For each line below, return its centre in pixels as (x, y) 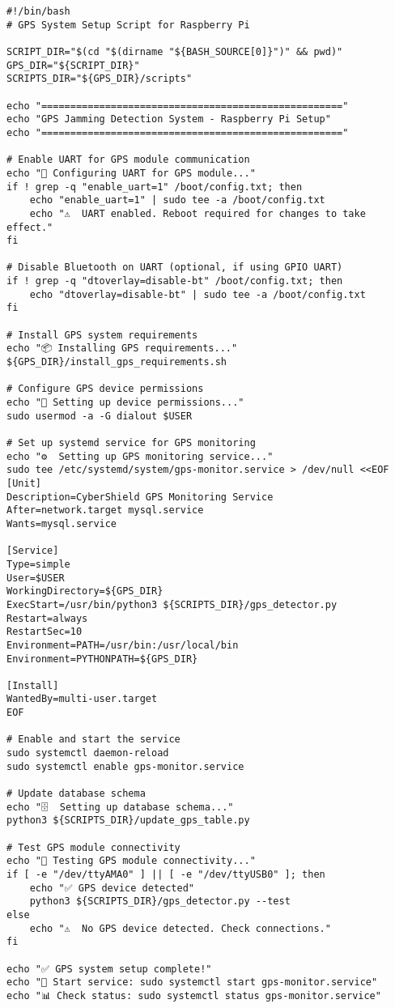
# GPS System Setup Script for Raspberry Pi (128, 25)
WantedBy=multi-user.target (82, 699)
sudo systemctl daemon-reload (88, 753)
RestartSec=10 (45, 632)
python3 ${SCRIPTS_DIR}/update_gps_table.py (128, 821)
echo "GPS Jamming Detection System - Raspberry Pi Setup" (169, 119)
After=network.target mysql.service (105, 510)
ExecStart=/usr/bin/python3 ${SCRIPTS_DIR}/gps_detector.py (172, 604)
